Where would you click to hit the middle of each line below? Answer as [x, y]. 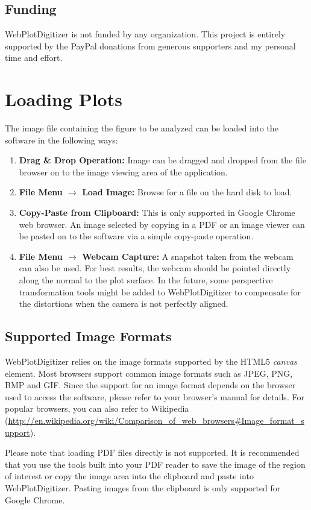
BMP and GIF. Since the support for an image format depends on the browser [150, 385]
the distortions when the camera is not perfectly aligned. [124, 304]
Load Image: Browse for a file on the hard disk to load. [187, 192]
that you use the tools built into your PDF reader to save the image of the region [155, 464]
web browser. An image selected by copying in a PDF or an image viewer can [162, 224]
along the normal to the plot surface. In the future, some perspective [146, 280]
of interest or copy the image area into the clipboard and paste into [129, 476]
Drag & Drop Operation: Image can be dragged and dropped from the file [162, 160]
